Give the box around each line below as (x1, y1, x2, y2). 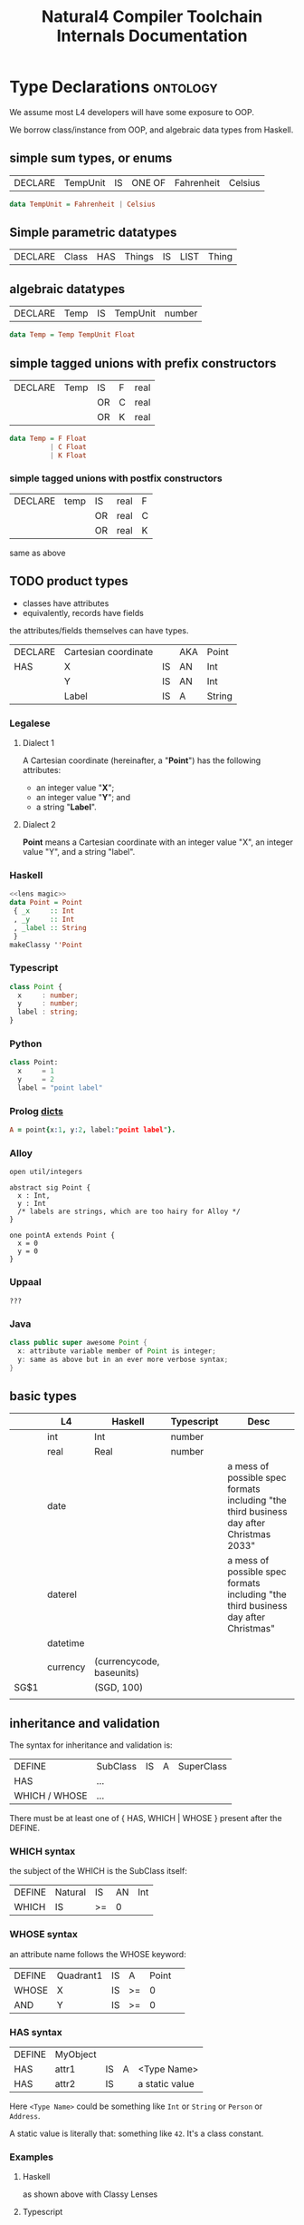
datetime (46, 1637, 85, 1650)
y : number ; (17, 999, 79, 1008)
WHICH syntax (9, 1845, 76, 1857)
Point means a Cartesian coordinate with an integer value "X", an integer (22, 837, 294, 848)
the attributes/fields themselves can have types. (9, 624, 189, 636)
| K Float (49, 451, 88, 460)
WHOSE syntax (9, 1928, 79, 1941)
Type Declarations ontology (9, 77, 219, 97)
